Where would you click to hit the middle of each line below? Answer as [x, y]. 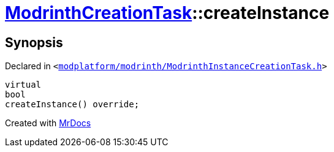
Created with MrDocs [48, 123]
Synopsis [34, 42]
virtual [23, 85]
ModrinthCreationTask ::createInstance [167, 13]
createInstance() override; [72, 104]
